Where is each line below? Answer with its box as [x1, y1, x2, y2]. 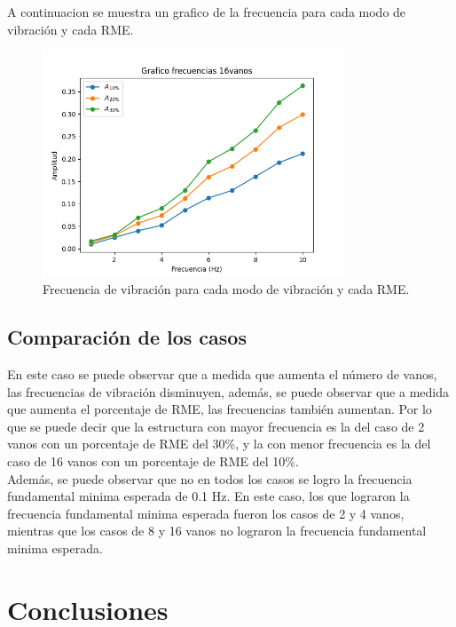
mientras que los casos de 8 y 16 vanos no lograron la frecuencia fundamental [7, 521, 427, 540]
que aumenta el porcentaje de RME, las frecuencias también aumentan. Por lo [7, 400, 432, 418]
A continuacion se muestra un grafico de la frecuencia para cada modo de [7, 3, 406, 20]
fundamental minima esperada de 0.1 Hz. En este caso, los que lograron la [7, 487, 410, 505]
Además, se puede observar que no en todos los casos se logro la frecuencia [7, 469, 413, 488]
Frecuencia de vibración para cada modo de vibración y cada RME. [43, 280, 410, 298]
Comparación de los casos [7, 323, 247, 351]
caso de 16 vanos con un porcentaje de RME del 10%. [7, 451, 299, 470]
